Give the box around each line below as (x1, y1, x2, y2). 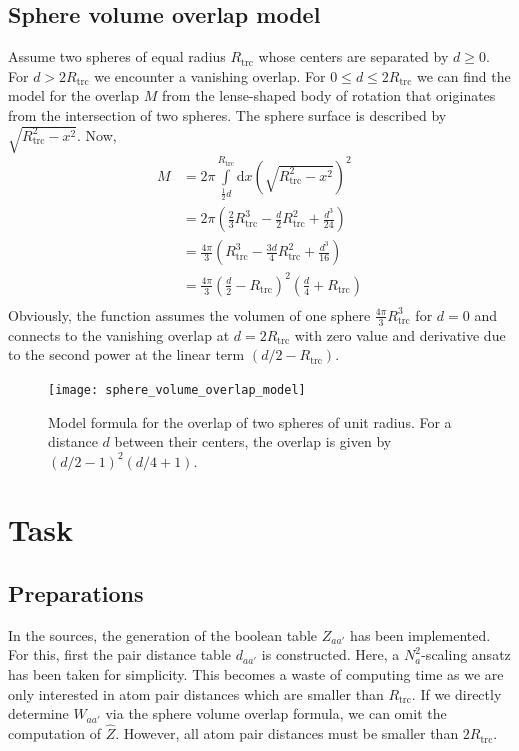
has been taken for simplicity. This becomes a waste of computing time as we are (8, 664, 504, 685)
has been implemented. (350, 624, 491, 645)
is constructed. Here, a (261, 644, 400, 665)
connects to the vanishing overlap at (8, 324, 230, 345)
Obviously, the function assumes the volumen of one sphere (8, 304, 371, 325)
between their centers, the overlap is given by (114, 431, 392, 452)
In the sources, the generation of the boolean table (8, 624, 318, 645)
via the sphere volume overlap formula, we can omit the (105, 703, 447, 724)
